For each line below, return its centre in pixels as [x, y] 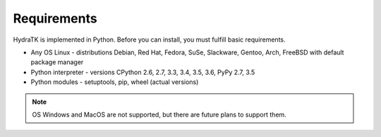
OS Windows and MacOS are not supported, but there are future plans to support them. [159, 114]
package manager [57, 62]
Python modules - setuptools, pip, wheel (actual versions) [115, 82]
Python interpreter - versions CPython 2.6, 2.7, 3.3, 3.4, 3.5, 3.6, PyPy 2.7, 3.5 [143, 72]
